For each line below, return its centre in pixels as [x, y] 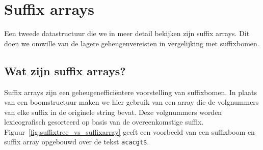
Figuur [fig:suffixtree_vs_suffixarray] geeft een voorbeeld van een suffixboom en [129, 131]
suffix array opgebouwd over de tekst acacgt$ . [77, 142]
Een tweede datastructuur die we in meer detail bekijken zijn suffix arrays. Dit [127, 33]
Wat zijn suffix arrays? [65, 70]
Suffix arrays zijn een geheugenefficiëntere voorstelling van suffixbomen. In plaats [130, 92]
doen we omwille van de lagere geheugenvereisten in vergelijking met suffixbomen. [132, 43]
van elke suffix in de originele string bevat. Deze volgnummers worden [113, 112]
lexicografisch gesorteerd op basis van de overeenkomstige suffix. [104, 122]
